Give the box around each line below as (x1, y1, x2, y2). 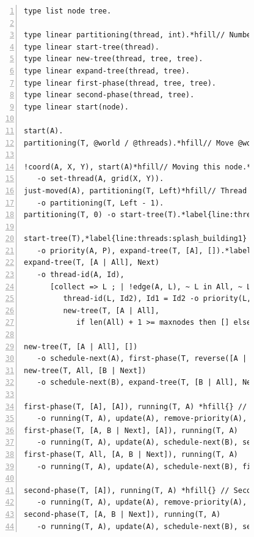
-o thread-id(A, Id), (37, 270, 125, 280)
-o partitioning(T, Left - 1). (37, 198, 164, 207)
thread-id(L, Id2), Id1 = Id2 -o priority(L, (63, 294, 252, 303)
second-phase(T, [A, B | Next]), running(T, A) (24, 509, 221, 519)
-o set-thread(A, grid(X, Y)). (37, 174, 164, 183)
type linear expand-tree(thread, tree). (24, 66, 191, 75)
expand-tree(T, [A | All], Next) (24, 258, 159, 267)
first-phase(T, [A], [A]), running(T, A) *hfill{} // (24, 402, 247, 411)
